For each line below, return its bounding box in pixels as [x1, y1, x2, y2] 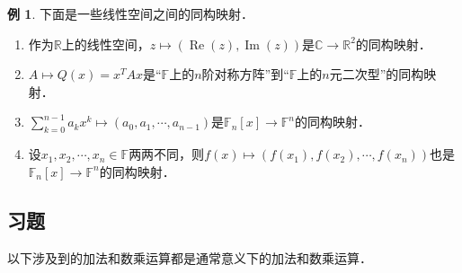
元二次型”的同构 [329, 65, 424, 84]
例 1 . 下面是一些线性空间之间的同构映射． [7, 4, 253, 22]
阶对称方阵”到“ [201, 65, 289, 84]
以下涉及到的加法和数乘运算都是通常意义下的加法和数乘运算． [7, 248, 372, 267]
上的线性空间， [61, 34, 150, 53]
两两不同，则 [129, 145, 205, 163]
